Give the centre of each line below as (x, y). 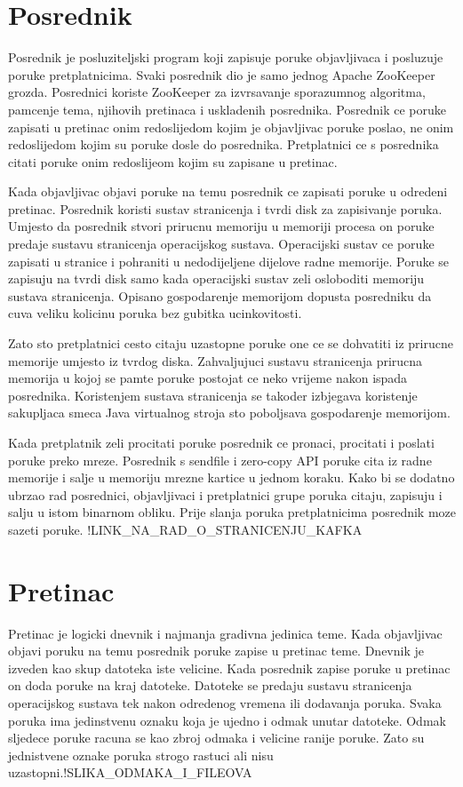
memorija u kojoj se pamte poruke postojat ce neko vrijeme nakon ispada (208, 378)
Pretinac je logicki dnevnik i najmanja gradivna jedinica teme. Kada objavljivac (225, 633)
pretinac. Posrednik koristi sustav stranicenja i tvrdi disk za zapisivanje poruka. (225, 208)
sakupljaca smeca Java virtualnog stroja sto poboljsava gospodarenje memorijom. (229, 413)
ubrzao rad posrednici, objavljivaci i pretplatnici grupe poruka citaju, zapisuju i (225, 494)
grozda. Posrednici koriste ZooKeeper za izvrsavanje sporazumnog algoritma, (217, 92)
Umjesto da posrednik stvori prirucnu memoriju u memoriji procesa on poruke (221, 226)
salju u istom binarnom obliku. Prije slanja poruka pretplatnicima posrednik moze (232, 512)
